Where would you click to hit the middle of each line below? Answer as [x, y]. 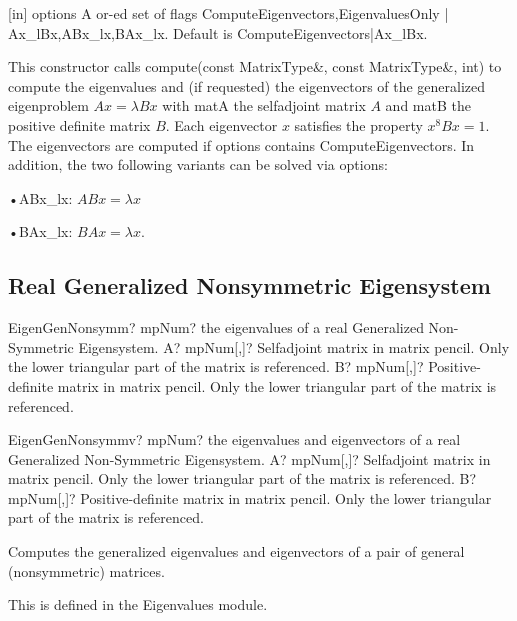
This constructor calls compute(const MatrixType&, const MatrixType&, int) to [255, 66]
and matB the [428, 105]
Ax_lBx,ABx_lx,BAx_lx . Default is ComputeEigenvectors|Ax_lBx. [218, 32]
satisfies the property [358, 124]
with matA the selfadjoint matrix [264, 105]
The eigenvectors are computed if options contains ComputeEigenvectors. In [241, 144]
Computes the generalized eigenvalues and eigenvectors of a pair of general [236, 551]
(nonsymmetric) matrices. [86, 570]
